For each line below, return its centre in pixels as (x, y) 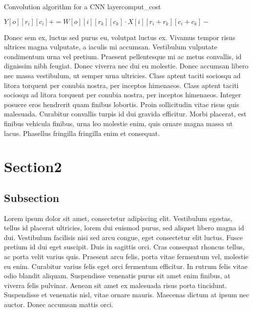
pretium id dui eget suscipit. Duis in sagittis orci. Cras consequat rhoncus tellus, (124, 247)
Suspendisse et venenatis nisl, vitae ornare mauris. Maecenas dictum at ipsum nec (126, 295)
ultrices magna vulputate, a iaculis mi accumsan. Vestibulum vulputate (111, 47)
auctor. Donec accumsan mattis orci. (59, 304)
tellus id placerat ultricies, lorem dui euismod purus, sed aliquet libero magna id (124, 228)
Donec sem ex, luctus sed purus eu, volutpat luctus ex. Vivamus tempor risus (120, 37)
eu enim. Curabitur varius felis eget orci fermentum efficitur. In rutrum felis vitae (126, 266)
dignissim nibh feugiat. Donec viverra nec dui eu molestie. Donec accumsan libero (126, 66)
